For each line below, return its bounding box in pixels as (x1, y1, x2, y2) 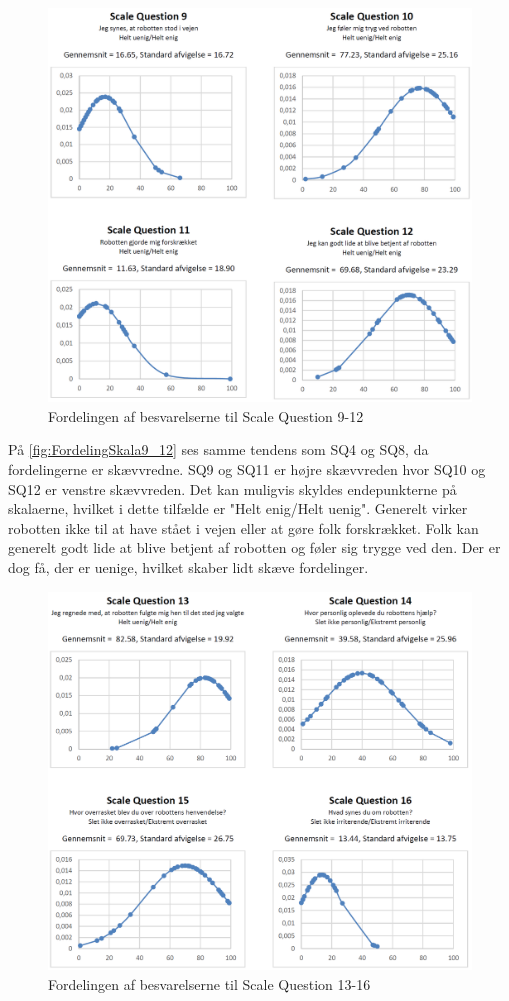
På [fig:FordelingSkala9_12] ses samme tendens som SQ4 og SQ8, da (8, 439, 429, 460)
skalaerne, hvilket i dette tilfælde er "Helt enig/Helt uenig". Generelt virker (8, 498, 468, 519)
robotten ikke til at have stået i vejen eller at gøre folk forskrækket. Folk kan (8, 517, 479, 538)
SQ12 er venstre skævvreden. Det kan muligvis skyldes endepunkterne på (8, 478, 457, 499)
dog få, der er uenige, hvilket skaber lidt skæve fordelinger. (8, 556, 369, 577)
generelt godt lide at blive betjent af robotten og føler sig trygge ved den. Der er (8, 537, 501, 558)
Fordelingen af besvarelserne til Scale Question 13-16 (48, 973, 371, 994)
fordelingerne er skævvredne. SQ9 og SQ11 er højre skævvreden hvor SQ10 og (8, 458, 486, 479)
